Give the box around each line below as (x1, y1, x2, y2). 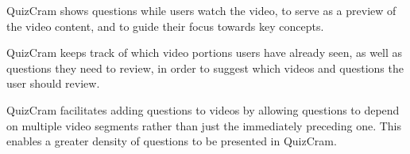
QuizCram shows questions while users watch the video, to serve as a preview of (6, 2, 396, 18)
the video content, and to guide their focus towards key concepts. (6, 17, 324, 34)
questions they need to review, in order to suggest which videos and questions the (6, 59, 404, 76)
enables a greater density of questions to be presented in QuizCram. (6, 133, 337, 149)
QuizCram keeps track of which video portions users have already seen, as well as (6, 44, 403, 61)
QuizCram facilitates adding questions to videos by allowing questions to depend (6, 101, 400, 118)
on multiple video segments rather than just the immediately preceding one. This (6, 117, 402, 133)
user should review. (6, 75, 100, 92)
